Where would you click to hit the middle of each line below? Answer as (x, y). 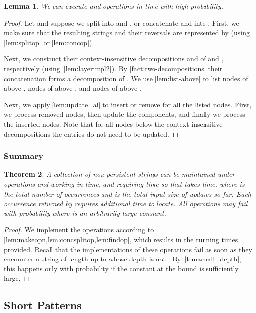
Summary (24, 156)
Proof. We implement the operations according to (79, 230)
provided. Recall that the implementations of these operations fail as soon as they (128, 249)
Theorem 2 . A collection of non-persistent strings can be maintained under (120, 174)
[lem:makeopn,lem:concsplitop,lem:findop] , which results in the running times (121, 239)
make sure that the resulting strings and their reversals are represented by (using (127, 32)
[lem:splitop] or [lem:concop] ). (49, 42)
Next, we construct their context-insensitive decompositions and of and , (114, 59)
